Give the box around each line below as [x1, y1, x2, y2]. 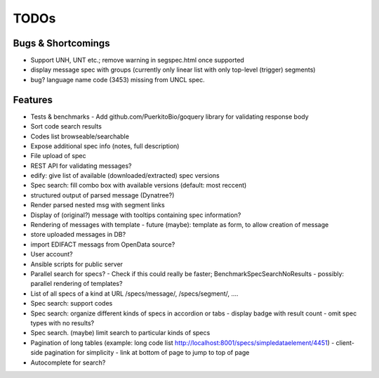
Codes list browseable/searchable [30, 132, 130, 141]
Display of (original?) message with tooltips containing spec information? [30, 211, 241, 219]
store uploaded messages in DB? [30, 230, 126, 239]
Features [13, 93, 53, 105]
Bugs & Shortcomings [13, 37, 110, 49]
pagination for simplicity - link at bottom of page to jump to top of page [44, 348, 250, 357]
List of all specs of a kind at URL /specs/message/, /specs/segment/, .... [30, 289, 239, 298]
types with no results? [30, 318, 95, 327]
